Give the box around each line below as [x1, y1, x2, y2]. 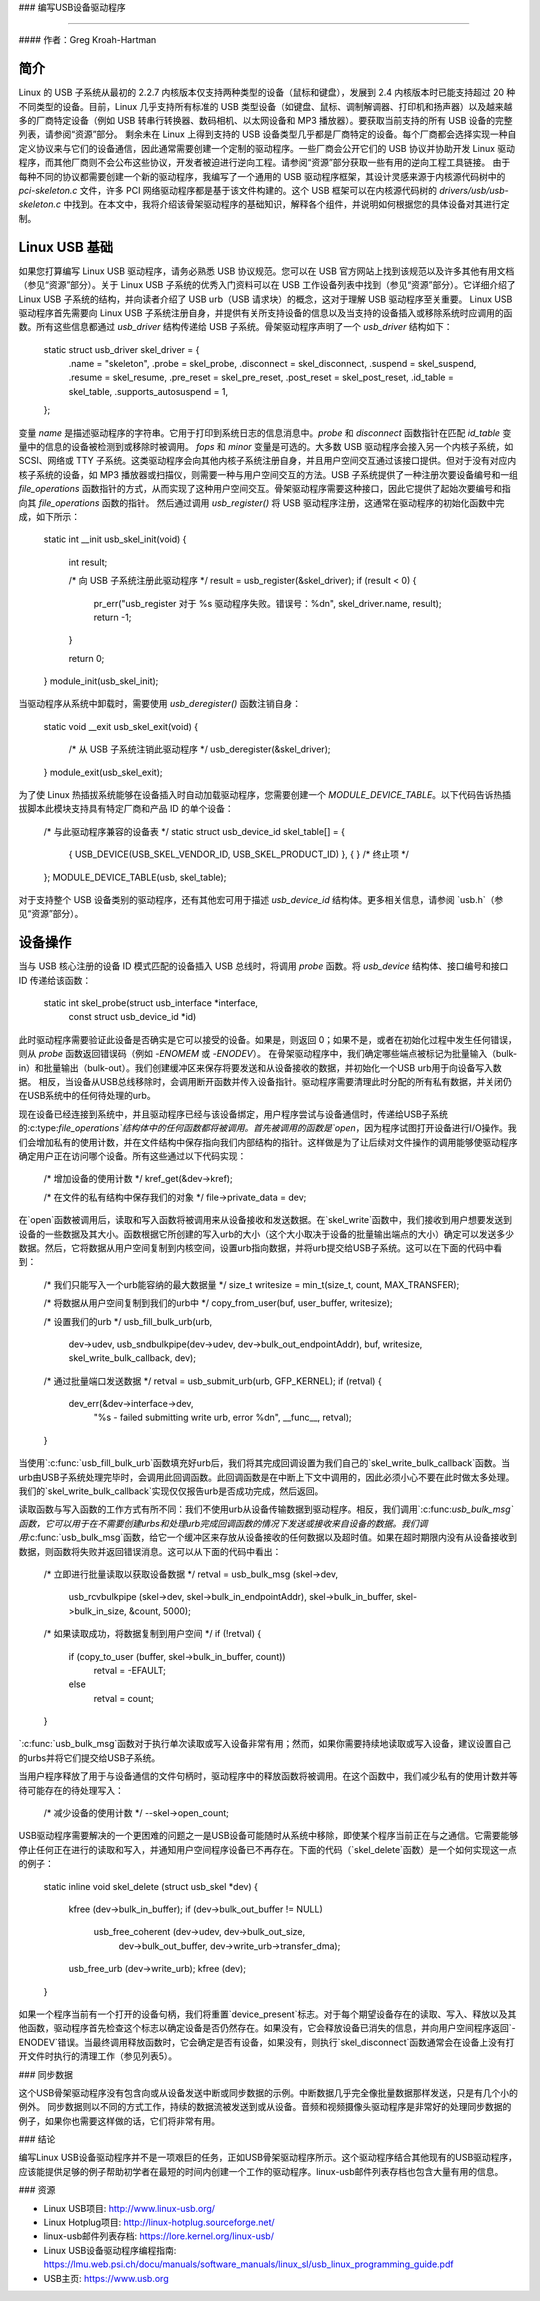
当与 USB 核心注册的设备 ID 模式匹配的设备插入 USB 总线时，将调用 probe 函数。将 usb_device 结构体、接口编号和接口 [18, 960, 509, 972]
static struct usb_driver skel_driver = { [43, 343, 200, 355]
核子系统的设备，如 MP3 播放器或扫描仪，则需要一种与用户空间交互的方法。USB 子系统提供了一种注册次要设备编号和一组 [18, 468, 519, 480]
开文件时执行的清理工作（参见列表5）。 [18, 2050, 178, 2062]
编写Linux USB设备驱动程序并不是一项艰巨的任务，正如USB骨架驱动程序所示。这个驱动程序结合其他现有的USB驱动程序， [18, 2151, 518, 2164]
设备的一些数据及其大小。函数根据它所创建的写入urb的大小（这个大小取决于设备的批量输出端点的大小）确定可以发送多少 [18, 1228, 515, 1240]
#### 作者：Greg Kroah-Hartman [18, 34, 157, 46]
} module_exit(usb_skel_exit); [43, 766, 164, 778]
